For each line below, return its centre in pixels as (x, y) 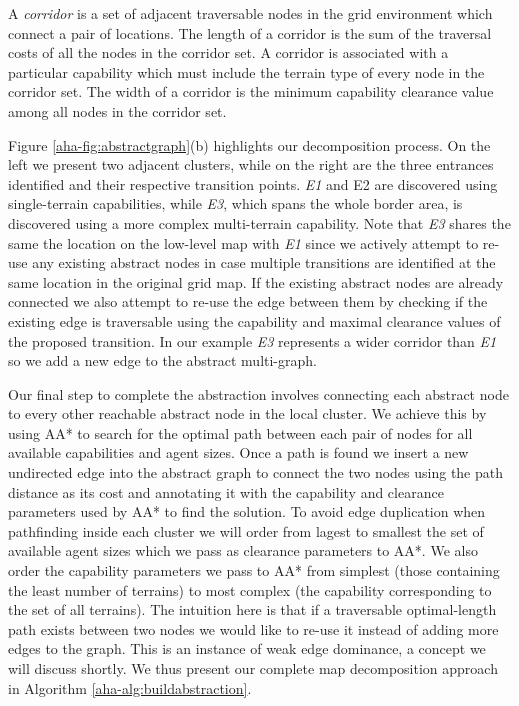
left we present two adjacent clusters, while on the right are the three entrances (251, 164)
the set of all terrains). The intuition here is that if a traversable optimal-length (252, 609)
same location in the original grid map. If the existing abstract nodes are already (256, 281)
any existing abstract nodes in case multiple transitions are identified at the (264, 262)
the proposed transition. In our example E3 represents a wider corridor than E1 (252, 340)
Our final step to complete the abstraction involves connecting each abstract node (258, 393)
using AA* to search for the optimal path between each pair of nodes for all (240, 432)
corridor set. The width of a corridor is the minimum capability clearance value (251, 91)
